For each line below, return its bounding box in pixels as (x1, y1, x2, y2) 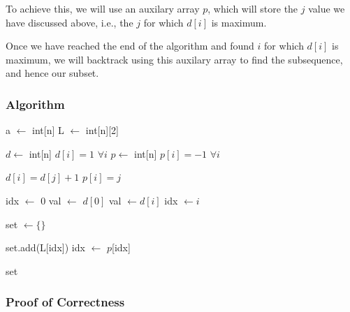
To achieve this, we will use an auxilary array (6, 1, 200, 15)
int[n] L (32, 123, 64, 138)
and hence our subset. (6, 66, 99, 80)
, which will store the (207, 1, 298, 15)
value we (308, 1, 345, 15)
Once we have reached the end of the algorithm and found (6, 38, 254, 53)
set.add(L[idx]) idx (6, 240, 85, 255)
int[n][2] (85, 123, 119, 138)
